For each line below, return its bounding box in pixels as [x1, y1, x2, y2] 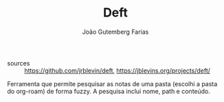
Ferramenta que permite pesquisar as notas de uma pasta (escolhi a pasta [7, 79, 218, 88]
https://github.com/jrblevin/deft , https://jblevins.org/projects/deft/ [24, 66, 211, 74]
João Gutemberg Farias [82, 28, 149, 36]
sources [7, 59, 30, 67]
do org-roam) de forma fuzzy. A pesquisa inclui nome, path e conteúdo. [7, 87, 211, 95]
